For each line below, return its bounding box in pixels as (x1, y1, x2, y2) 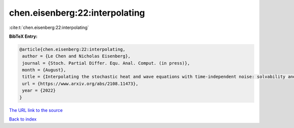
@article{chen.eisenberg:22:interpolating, (19, 47, 126, 52)
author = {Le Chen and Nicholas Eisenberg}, (22, 53, 131, 59)
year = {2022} (22, 88, 56, 93)
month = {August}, (22, 67, 66, 73)
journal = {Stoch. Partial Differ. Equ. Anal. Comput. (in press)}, (22, 60, 190, 66)
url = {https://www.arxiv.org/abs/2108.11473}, (22, 81, 139, 86)
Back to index (9, 116, 37, 122)
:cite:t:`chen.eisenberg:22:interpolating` (9, 25, 89, 30)
